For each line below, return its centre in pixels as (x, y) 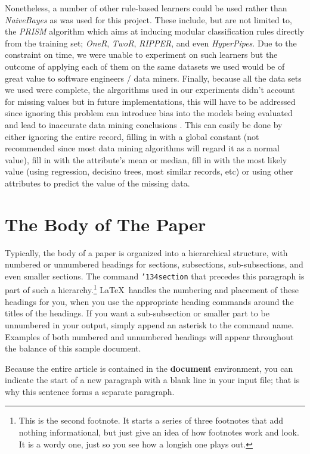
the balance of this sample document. (73, 348)
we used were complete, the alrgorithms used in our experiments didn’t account (150, 90)
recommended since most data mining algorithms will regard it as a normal (142, 148)
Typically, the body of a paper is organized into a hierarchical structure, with (146, 252)
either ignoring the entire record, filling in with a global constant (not (132, 136)
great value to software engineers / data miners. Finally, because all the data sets (153, 78)
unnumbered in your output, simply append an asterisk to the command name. (149, 324)
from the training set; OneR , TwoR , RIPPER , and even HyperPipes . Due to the (151, 43)
